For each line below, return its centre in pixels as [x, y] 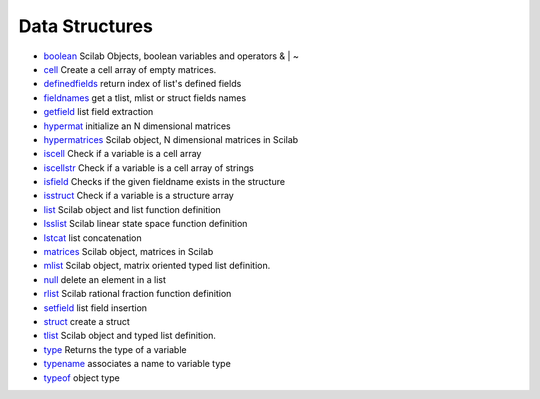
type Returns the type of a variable [115, 349]
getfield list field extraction [98, 112]
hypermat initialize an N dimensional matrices [137, 126]
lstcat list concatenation [92, 237]
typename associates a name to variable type [137, 364]
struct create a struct [86, 321]
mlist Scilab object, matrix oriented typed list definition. [157, 266]
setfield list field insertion [95, 307]
